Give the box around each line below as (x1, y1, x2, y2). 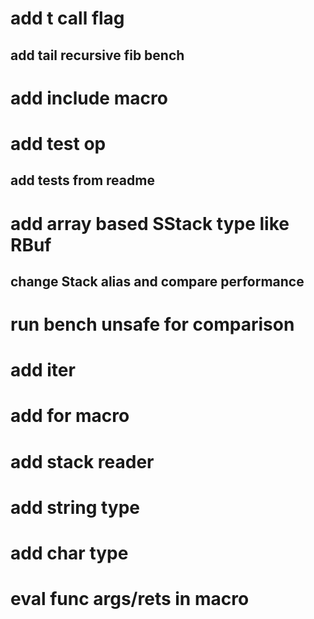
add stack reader (10, 450, 155, 473)
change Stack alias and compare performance (10, 273, 305, 290)
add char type (10, 542, 129, 565)
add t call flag (10, 7, 125, 30)
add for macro (10, 405, 130, 427)
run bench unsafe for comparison (10, 313, 295, 336)
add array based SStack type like (10, 212, 290, 235)
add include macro (10, 87, 168, 109)
